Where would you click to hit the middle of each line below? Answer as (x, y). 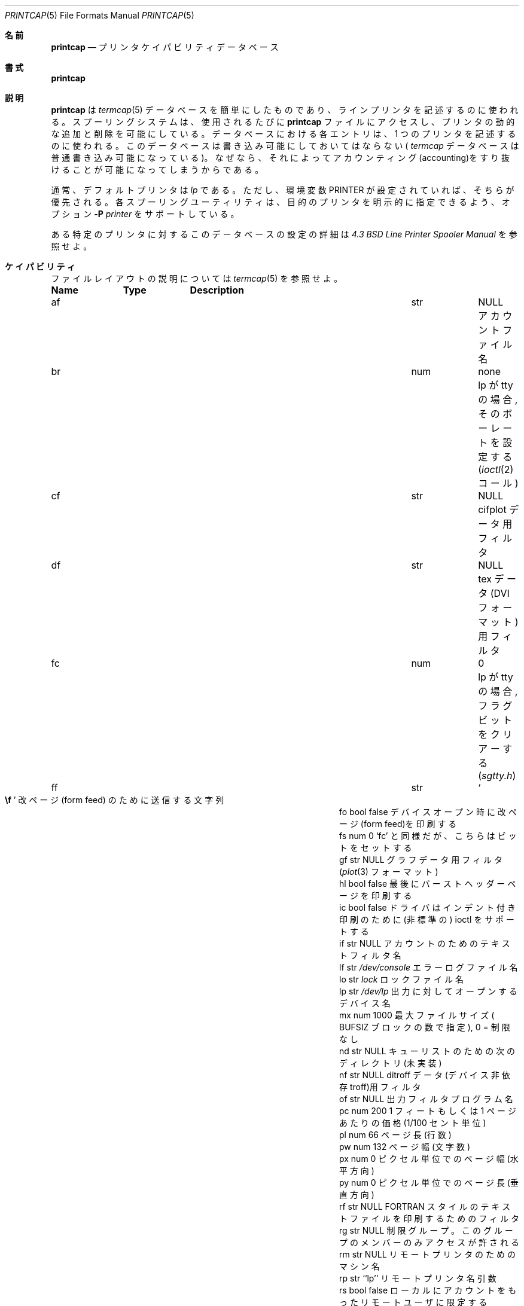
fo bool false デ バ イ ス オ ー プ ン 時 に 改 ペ (428, 812)
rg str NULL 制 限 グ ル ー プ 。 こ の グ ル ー (426, 1230)
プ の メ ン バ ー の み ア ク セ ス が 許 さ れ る (429, 1242)
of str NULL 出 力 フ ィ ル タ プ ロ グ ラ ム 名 (426, 1099)
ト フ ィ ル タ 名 (370, 955)
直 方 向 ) (357, 1194)
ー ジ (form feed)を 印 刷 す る (398, 824)
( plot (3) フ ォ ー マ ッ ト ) (389, 872)
